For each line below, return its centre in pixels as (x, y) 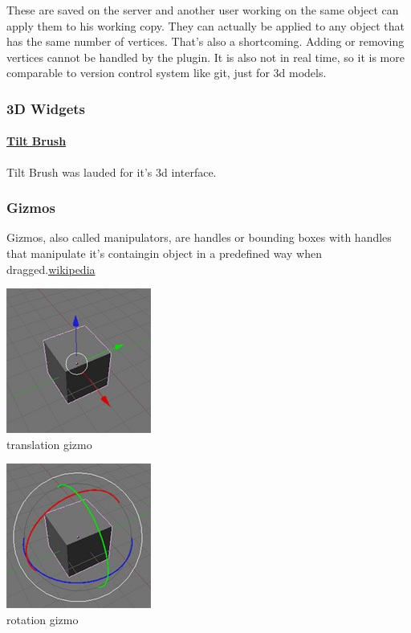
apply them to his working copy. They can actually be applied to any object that (205, 25)
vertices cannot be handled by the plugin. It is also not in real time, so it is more (205, 57)
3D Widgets (46, 108)
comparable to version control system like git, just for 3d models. (167, 73)
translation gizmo (49, 444)
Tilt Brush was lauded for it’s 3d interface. (112, 172)
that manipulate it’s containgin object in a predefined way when (164, 253)
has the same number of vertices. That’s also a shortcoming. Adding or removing (205, 41)
